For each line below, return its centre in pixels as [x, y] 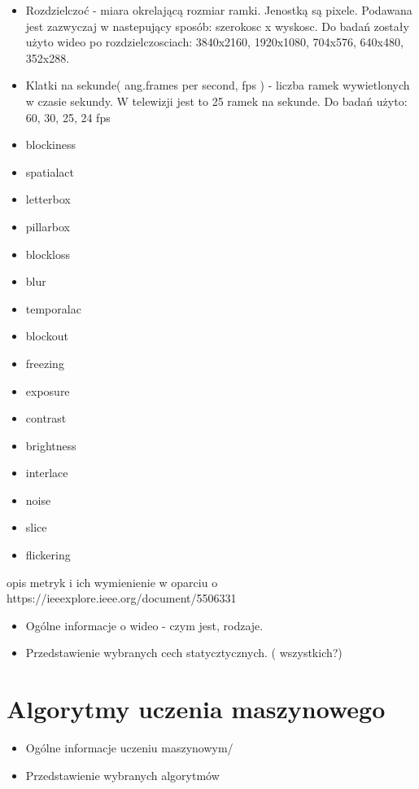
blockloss [48, 254]
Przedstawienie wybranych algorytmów [122, 775]
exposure [48, 390]
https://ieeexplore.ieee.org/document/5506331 [122, 598]
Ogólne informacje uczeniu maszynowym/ [129, 748]
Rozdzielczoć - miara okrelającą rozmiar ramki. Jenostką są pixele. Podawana [219, 10]
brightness [51, 445]
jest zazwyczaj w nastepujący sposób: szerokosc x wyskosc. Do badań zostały [217, 26]
